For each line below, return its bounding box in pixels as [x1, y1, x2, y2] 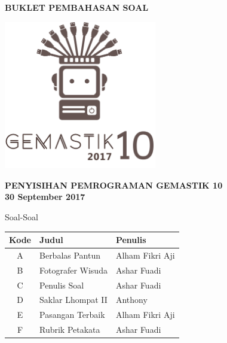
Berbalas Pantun [39, 248, 101, 261]
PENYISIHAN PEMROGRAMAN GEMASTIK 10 [5, 178, 223, 191]
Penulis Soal [39, 278, 84, 291]
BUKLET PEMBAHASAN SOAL [5, 1, 149, 13]
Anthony [115, 293, 148, 306]
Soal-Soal [5, 210, 39, 223]
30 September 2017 [5, 190, 85, 203]
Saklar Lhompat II [39, 293, 108, 306]
